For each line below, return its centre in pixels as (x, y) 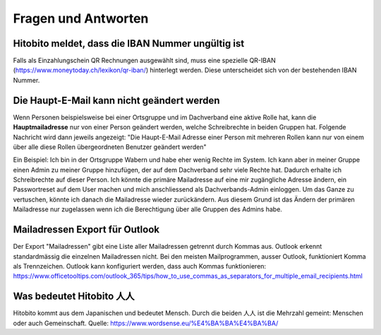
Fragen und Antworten (81, 18)
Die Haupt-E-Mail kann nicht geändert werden (116, 100)
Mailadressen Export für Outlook (86, 230)
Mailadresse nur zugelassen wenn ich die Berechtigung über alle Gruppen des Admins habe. (147, 209)
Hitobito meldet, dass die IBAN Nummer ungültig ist (129, 43)
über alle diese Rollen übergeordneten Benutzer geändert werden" (110, 147)
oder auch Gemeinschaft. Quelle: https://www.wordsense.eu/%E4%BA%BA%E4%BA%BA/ (146, 323)
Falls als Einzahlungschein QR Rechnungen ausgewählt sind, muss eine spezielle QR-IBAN (144, 61)
